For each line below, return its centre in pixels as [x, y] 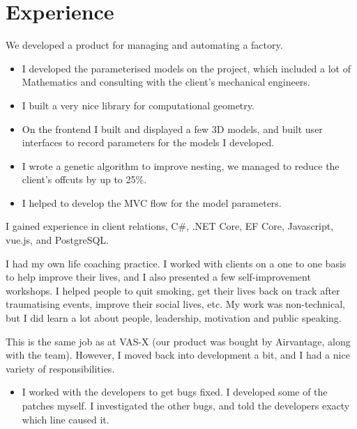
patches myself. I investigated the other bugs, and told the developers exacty [186, 405]
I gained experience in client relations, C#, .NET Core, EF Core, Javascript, [170, 226]
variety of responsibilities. [60, 368]
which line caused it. [66, 419]
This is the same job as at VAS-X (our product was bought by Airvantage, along [178, 341]
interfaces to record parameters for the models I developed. [148, 142]
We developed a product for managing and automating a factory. [144, 45]
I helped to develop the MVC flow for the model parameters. [152, 202]
